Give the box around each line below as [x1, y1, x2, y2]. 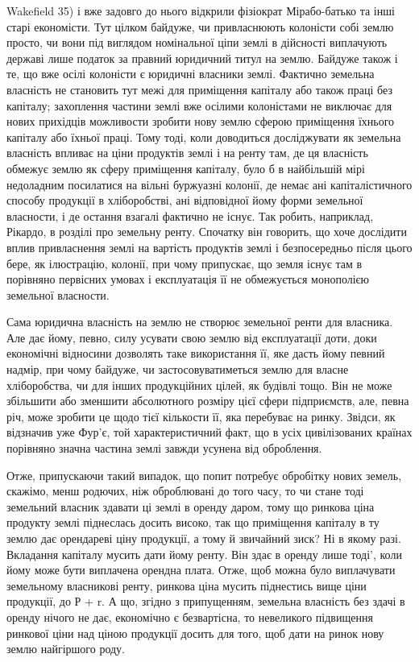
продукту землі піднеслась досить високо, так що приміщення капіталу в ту [6, 514, 380, 531]
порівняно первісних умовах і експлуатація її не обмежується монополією [6, 271, 370, 288]
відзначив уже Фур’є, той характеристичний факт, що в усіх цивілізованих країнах [6, 424, 413, 441]
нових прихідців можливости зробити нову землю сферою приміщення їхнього [6, 113, 395, 130]
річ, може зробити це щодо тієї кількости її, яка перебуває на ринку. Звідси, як [6, 408, 396, 424]
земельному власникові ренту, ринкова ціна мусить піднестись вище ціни [6, 577, 367, 594]
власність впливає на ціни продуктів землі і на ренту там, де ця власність [6, 144, 368, 161]
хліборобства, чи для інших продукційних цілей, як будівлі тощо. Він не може [6, 376, 392, 393]
